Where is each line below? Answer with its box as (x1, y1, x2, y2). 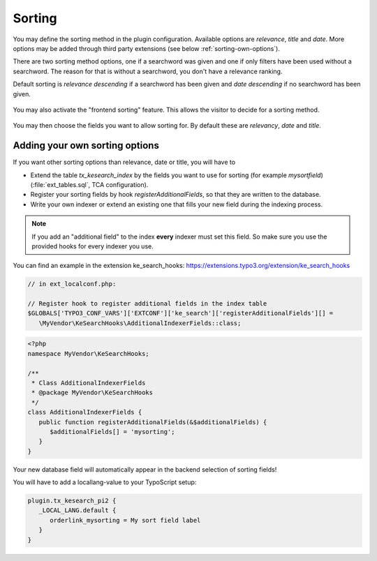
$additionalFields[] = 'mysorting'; (50, 428, 175, 435)
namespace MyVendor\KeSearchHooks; (27, 350, 149, 357)
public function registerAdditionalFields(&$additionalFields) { (38, 418, 267, 426)
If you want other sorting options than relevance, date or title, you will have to (13, 158, 236, 167)
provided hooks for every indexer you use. (31, 241, 154, 250)
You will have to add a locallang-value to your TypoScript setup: (13, 478, 197, 486)
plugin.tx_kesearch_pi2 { (27, 497, 117, 505)
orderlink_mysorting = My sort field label (50, 516, 201, 524)
